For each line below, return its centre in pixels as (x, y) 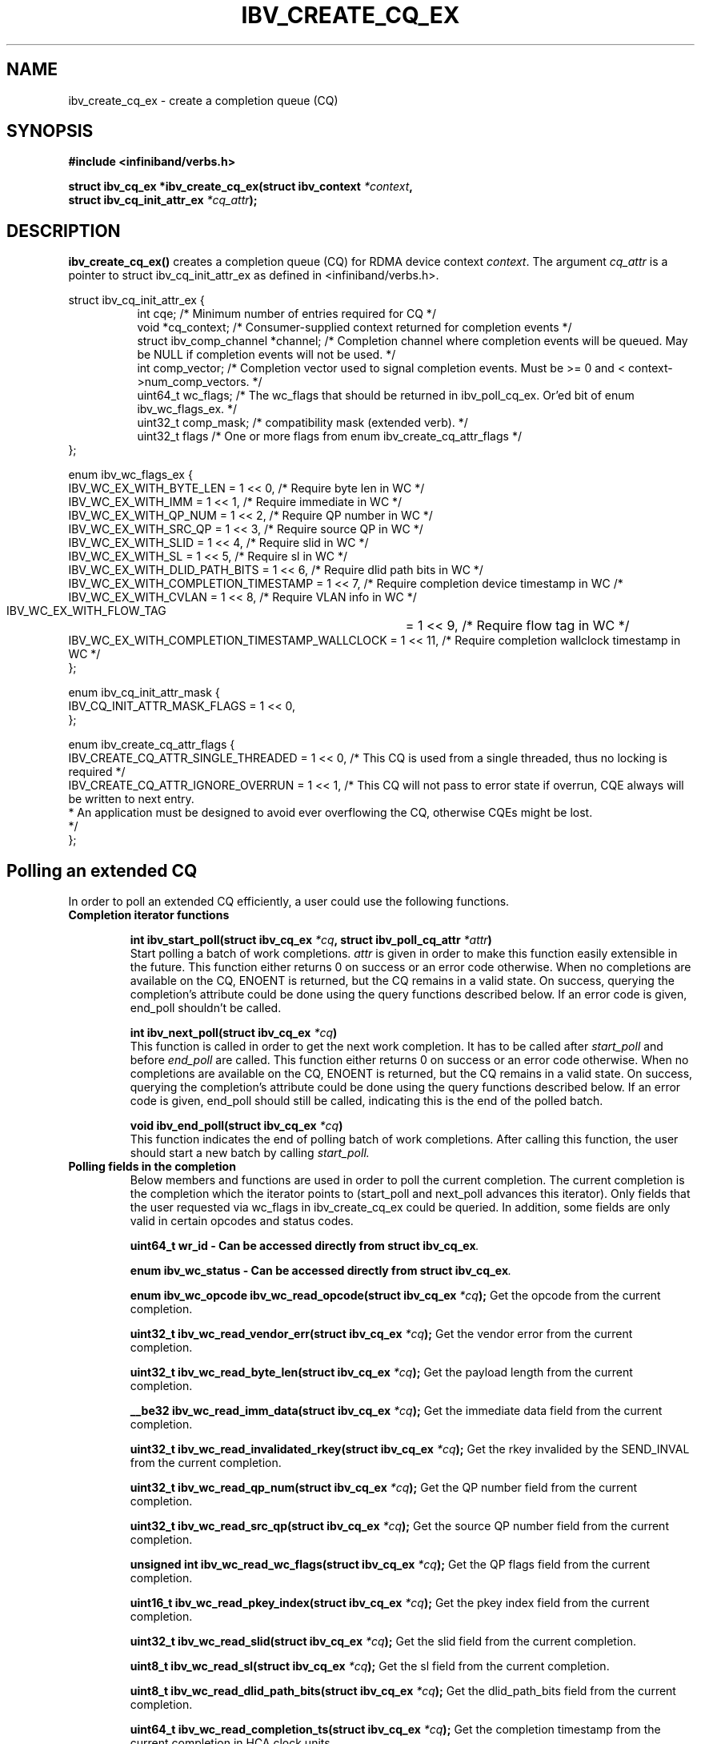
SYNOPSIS (50, 131)
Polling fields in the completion (152, 1167)
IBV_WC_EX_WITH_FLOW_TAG (86, 611)
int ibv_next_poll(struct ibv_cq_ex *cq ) (234, 1033)
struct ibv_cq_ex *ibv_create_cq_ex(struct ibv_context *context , (240, 187)
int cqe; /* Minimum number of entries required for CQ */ (286, 314)
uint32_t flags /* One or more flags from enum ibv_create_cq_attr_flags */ (329, 436)
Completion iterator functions (149, 915)
